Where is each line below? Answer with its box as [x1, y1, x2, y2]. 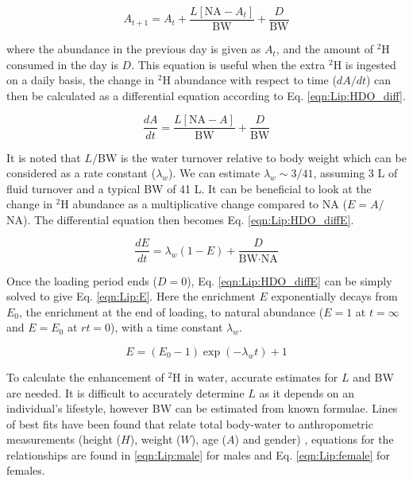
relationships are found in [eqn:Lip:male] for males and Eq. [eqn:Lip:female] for [6, 446, 390, 463]
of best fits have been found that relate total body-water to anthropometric [6, 415, 373, 432]
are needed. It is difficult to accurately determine [6, 384, 245, 401]
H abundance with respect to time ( [162, 72, 337, 88]
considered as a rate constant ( [6, 165, 156, 181]
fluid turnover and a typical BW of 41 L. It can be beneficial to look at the [6, 180, 372, 196]
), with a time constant [110, 319, 223, 336]
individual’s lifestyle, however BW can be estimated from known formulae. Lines [6, 400, 398, 417]
